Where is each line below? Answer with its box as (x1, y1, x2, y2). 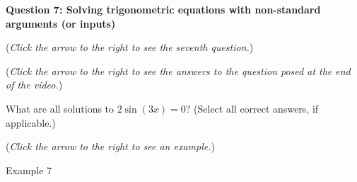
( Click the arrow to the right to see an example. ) (6, 139, 215, 154)
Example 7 (6, 162, 52, 177)
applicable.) (6, 115, 56, 130)
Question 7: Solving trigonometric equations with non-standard (6, 2, 321, 16)
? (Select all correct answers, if (185, 101, 319, 115)
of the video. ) (6, 77, 63, 92)
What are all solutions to (6, 101, 115, 115)
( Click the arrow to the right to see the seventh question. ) (6, 40, 254, 55)
